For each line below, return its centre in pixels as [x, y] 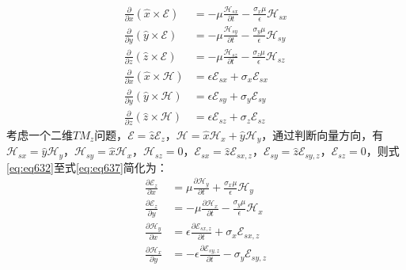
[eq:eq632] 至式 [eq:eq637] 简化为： [87, 167]
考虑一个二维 [40, 134]
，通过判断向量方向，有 [323, 134]
